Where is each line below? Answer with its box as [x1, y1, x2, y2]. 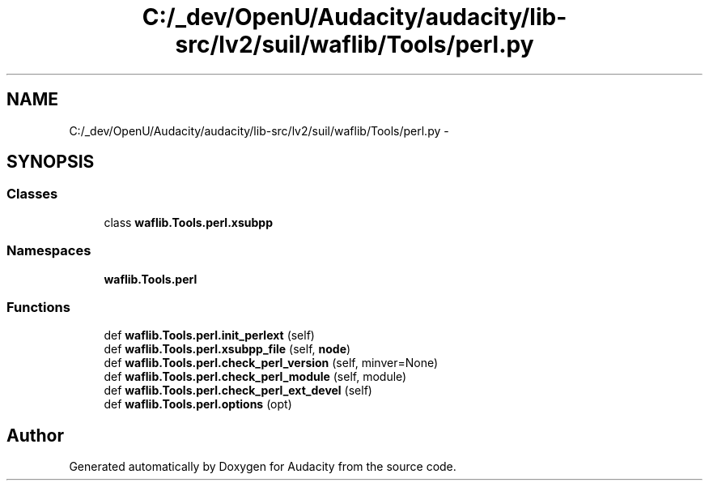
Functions [6, 298, 70, 315]
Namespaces [6, 242, 91, 259]
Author [6, 425, 64, 446]
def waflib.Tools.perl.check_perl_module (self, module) [104, 370, 407, 384]
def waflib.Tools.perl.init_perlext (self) [104, 328, 315, 343]
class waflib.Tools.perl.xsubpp [104, 215, 273, 229]
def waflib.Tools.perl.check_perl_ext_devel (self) [104, 383, 372, 398]
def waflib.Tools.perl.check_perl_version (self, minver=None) [104, 356, 439, 370]
